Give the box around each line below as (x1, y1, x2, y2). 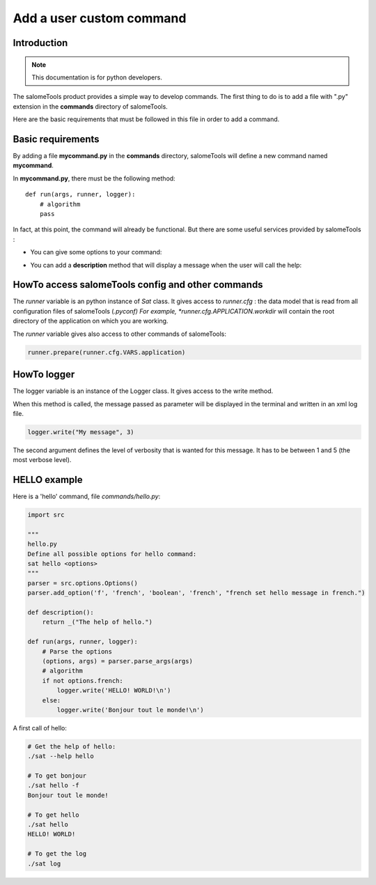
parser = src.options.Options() (27, 579, 139, 587)
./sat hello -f (27, 781, 79, 790)
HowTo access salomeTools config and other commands (13, 279, 264, 291)
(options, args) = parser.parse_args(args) (42, 657, 193, 665)
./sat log (27, 859, 61, 868)
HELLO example (13, 474, 83, 486)
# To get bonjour (27, 772, 87, 780)
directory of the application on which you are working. (13, 317, 169, 325)
